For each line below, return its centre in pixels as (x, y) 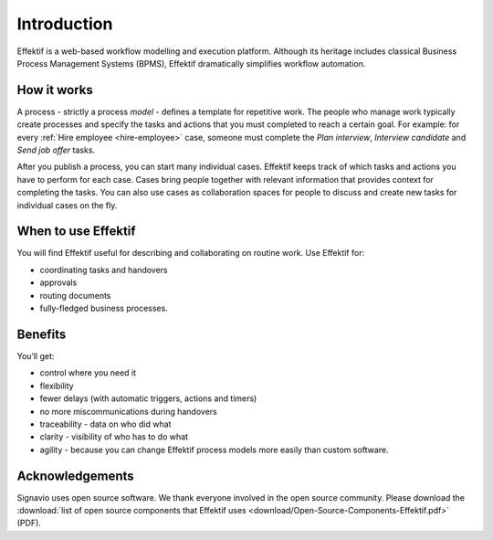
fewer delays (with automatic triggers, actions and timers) (148, 398)
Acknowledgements (75, 476)
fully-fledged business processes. (104, 308)
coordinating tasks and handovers (104, 270)
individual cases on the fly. (67, 205)
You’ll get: (36, 355)
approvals (58, 282)
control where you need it (88, 373)
